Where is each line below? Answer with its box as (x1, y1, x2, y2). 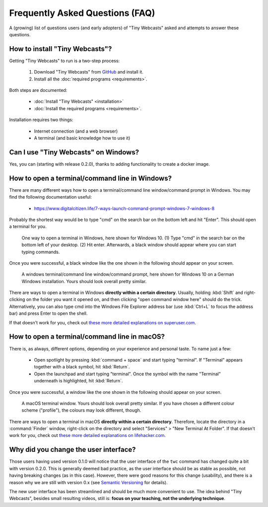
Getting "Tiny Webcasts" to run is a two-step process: (9, 58, 120, 64)
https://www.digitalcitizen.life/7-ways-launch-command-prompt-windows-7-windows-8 (34, 205, 215, 211)
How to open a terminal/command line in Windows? (9, 174, 172, 182)
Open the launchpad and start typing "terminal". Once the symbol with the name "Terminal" (34, 370, 221, 377)
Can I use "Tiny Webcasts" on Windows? (9, 148, 139, 156)
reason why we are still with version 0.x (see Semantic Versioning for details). (9, 479, 168, 485)
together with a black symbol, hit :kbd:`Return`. (34, 364, 130, 370)
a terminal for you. (9, 223, 47, 229)
